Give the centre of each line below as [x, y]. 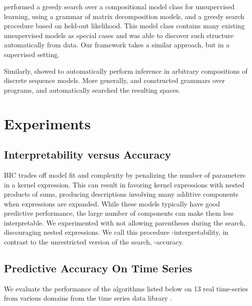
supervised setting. [32, 54]
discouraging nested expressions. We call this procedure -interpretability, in [116, 232]
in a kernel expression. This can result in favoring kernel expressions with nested [124, 184]
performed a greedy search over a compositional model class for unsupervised [119, 6]
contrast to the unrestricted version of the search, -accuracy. [94, 242]
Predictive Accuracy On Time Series [98, 268]
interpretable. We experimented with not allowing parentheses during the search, [125, 222]
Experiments [47, 123]
